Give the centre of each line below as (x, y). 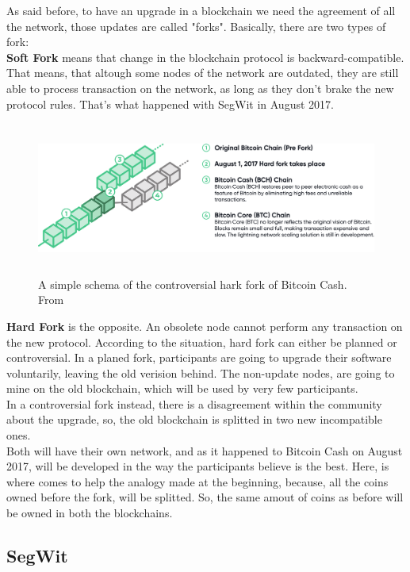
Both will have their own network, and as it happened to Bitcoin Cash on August (205, 450)
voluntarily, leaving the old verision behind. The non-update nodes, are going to (201, 372)
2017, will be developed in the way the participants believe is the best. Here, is (198, 466)
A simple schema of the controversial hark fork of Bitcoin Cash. (193, 284)
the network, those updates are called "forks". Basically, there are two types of (196, 26)
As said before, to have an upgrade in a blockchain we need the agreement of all (201, 10)
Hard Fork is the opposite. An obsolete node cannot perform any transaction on (205, 326)
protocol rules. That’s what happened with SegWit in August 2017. (170, 104)
